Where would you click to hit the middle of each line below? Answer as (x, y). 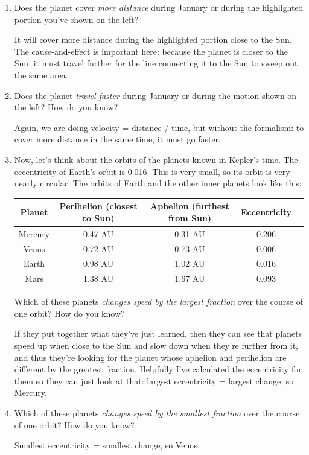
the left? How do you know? (66, 107)
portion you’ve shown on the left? (76, 19)
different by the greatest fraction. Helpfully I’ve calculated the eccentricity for (158, 369)
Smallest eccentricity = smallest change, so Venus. (107, 445)
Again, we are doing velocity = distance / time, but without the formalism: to (159, 127)
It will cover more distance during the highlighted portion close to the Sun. (153, 40)
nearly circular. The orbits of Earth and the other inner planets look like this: (158, 183)
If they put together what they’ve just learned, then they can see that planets (158, 333)
